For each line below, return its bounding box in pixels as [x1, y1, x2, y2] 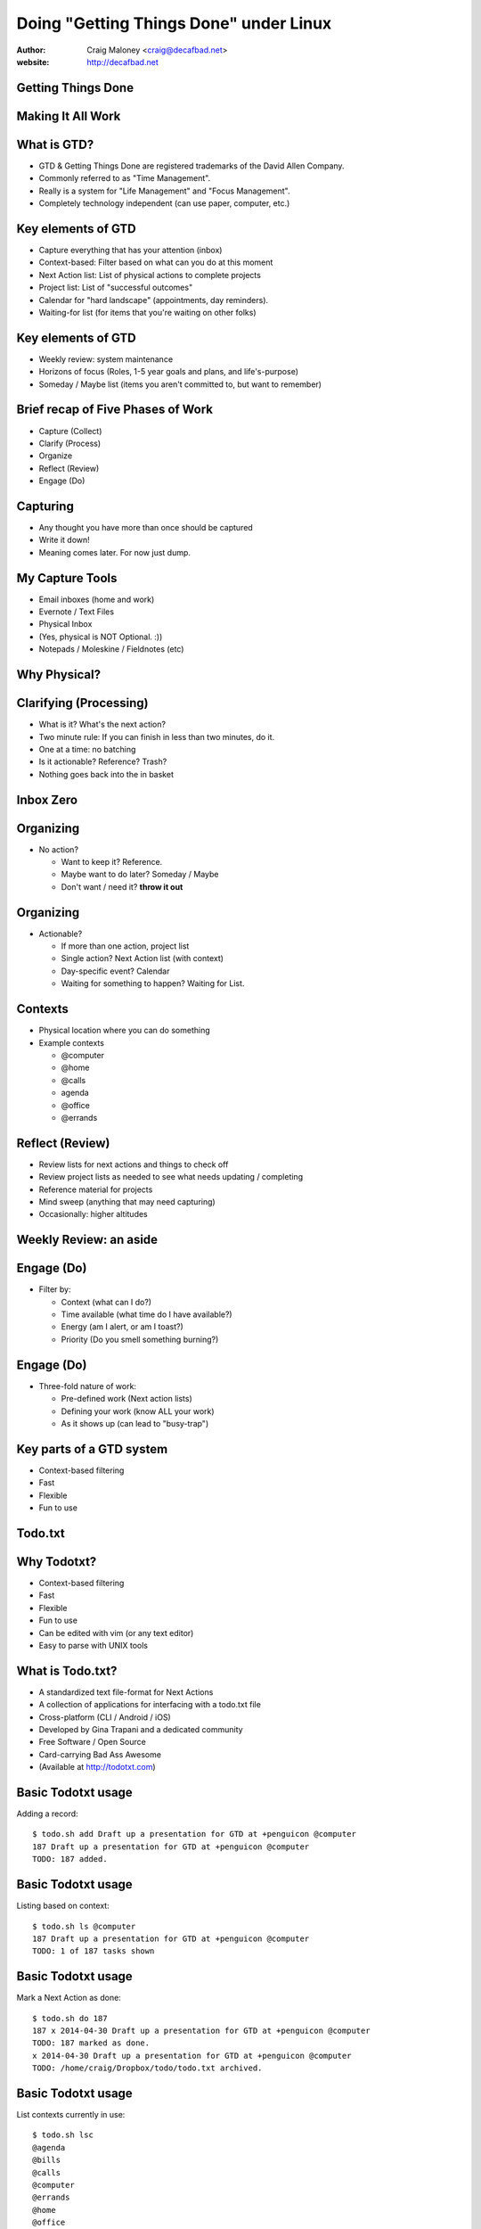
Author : [16, 45, 46, 55]
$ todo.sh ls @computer [32, 1921, 136, 1931]
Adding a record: [16, 1808, 79, 1819]
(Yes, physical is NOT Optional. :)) [38, 631, 163, 642]
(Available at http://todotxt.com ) [38, 1762, 156, 1773]
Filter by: [38, 1284, 71, 1295]
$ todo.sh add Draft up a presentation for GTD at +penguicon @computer [32, 1829, 356, 1839]
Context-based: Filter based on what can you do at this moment [38, 257, 273, 267]
